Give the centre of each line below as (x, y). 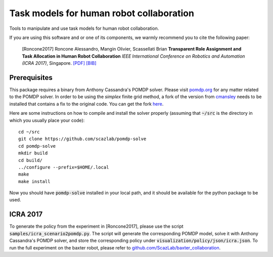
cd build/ (30, 160)
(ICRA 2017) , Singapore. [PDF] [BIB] (59, 63)
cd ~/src (29, 132)
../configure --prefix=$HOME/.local (64, 167)
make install (34, 181)
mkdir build (33, 153)
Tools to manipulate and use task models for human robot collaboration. (84, 28)
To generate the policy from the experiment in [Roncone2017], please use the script (97, 226)
